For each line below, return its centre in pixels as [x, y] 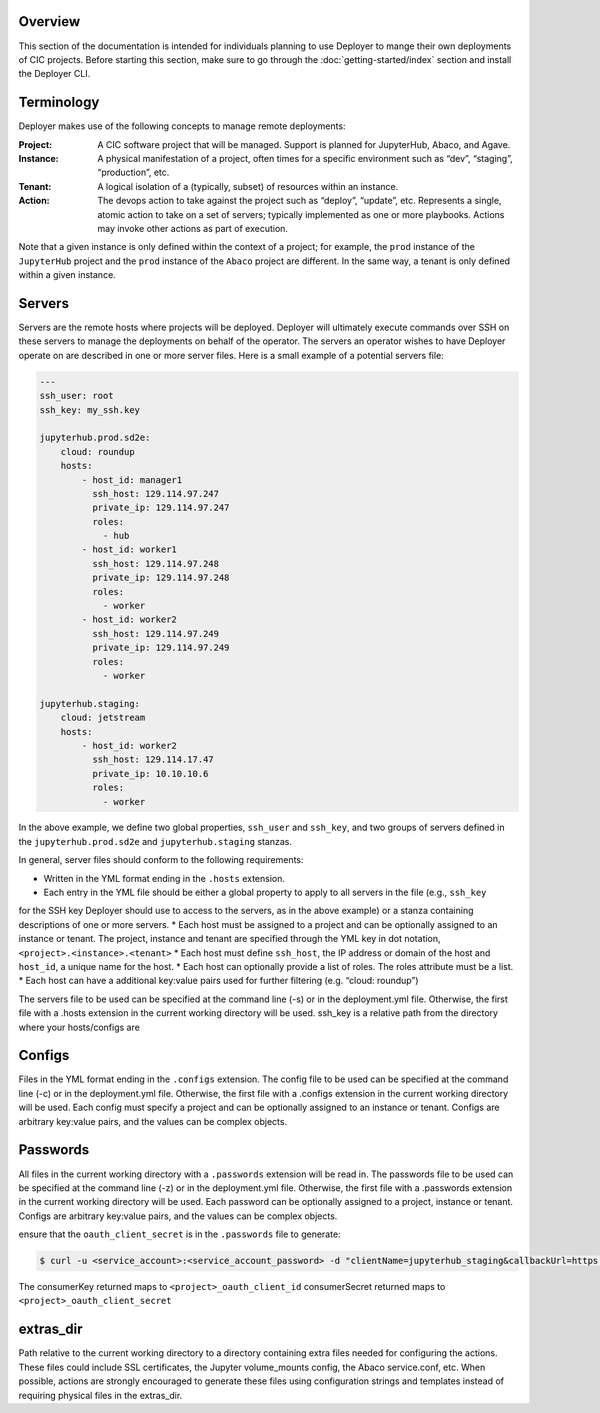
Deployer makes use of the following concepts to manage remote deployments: [182, 126]
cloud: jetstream [103, 718]
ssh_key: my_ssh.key [89, 409]
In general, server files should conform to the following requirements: [161, 860]
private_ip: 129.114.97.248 [160, 578]
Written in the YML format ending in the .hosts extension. [164, 878]
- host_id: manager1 [132, 479]
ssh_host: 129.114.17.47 [152, 759]
